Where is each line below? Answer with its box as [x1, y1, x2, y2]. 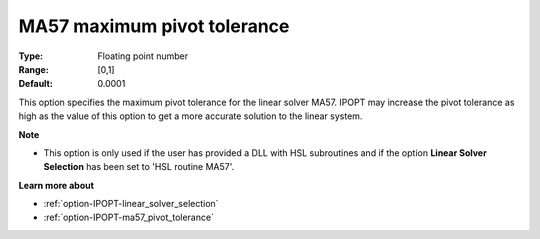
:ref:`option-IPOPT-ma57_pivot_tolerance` [43, 211, 215, 224]
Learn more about [18, 179, 95, 191]
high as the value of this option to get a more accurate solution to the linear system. [18, 110, 363, 122]
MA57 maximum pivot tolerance [18, 15, 290, 37]
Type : [18, 50, 44, 62]
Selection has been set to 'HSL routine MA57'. [43, 161, 235, 173]
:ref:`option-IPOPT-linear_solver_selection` [43, 198, 219, 210]
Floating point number [97, 50, 189, 62]
